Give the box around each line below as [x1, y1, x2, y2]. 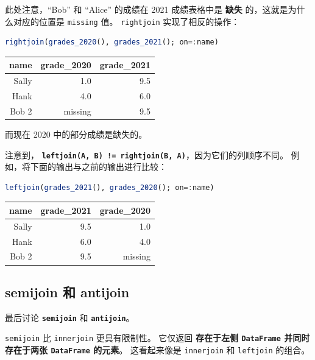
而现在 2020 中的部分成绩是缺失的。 [5, 127, 147, 140]
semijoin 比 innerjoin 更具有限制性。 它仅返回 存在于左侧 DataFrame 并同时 [5, 331, 310, 344]
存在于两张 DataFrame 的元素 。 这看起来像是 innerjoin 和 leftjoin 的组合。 [5, 344, 310, 356]
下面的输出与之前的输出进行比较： [30, 160, 167, 173]
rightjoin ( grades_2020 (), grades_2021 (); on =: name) [5, 38, 219, 47]
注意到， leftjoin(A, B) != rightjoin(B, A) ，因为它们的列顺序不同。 [5, 148, 288, 161]
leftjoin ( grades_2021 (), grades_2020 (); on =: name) [5, 183, 214, 192]
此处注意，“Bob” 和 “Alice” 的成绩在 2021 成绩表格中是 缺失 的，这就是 [5, 3, 288, 15]
